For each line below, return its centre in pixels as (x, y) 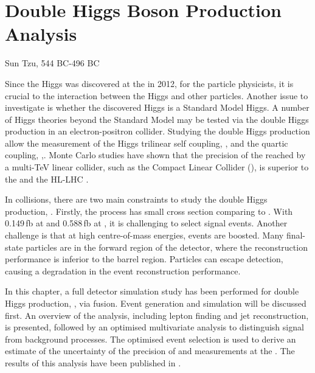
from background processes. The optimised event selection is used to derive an (151, 339)
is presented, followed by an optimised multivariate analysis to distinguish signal (154, 327)
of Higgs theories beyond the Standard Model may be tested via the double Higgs (157, 119)
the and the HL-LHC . (47, 179)
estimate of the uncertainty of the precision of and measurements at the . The (150, 351)
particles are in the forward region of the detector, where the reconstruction (167, 247)
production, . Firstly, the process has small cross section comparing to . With (149, 211)
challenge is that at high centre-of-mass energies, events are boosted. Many (144, 235)
